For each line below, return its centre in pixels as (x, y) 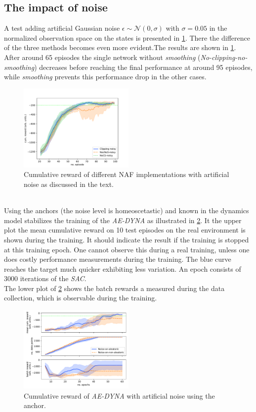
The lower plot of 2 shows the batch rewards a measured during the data (114, 288)
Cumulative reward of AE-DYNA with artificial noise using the (119, 395)
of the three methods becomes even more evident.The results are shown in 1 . (120, 47)
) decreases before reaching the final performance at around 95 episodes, (143, 67)
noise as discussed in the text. (69, 184)
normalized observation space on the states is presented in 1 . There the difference (127, 37)
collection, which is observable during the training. (81, 298)
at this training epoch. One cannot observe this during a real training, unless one (127, 249)
